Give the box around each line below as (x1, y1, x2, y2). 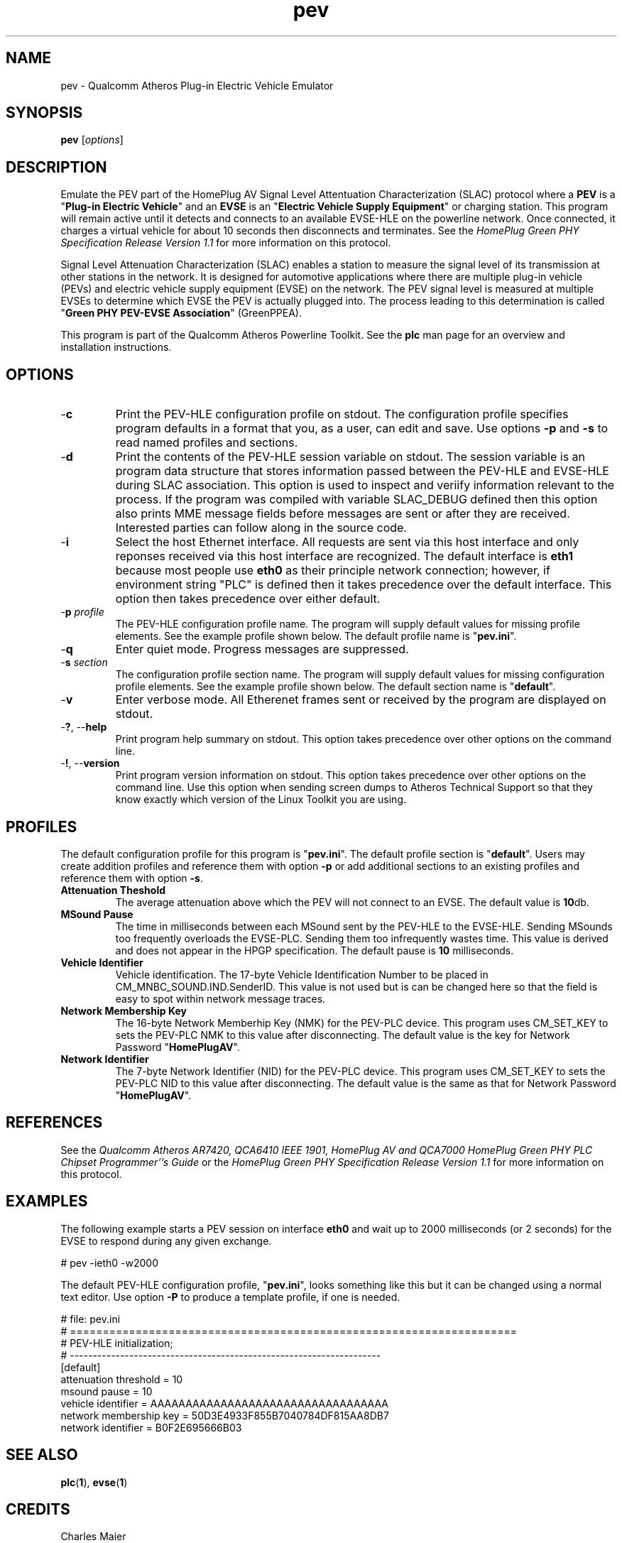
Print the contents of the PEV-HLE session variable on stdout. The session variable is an (115, 449, 586, 464)
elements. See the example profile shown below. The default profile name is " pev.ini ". (115, 630, 517, 643)
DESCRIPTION (6, 158, 107, 176)
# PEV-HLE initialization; (60, 1336, 173, 1349)
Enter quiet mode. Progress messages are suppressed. (115, 642, 409, 657)
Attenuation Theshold (60, 883, 166, 896)
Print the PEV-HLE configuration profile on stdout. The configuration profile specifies (115, 407, 569, 422)
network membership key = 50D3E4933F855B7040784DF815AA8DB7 (60, 1409, 389, 1422)
